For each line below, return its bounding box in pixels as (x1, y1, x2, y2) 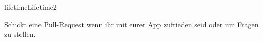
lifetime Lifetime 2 (4, 2, 57, 12)
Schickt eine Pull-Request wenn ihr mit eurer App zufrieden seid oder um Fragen (4, 18, 259, 29)
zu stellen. (4, 29, 36, 39)
